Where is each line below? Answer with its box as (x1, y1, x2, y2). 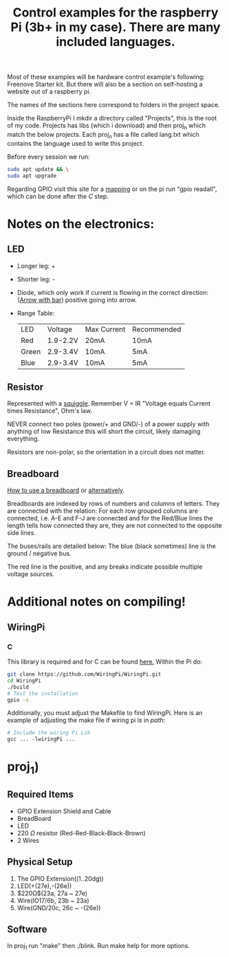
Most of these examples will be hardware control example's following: (7, 73, 205, 81)
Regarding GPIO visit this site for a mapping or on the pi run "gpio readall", (7, 184, 217, 193)
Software (7, 923, 47, 935)
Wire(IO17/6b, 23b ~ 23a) (17, 896, 89, 905)
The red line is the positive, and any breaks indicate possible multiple (7, 562, 203, 571)
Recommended (131, 324, 182, 334)
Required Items (7, 789, 74, 800)
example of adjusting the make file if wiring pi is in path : (7, 716, 166, 725)
